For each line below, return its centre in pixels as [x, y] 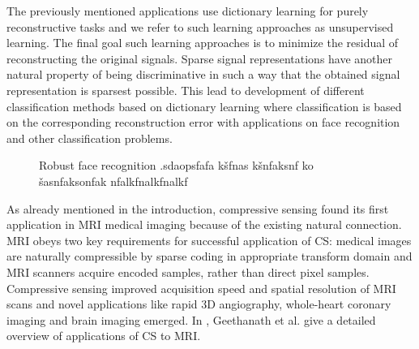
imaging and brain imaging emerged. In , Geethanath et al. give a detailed [191, 319]
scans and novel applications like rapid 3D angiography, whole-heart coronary [199, 304]
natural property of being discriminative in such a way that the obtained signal [203, 74]
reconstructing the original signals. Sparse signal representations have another [200, 58]
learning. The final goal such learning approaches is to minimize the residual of [203, 43]
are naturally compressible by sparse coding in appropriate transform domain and [209, 256]
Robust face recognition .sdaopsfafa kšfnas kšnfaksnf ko [176, 165]
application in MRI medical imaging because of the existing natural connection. [204, 224]
